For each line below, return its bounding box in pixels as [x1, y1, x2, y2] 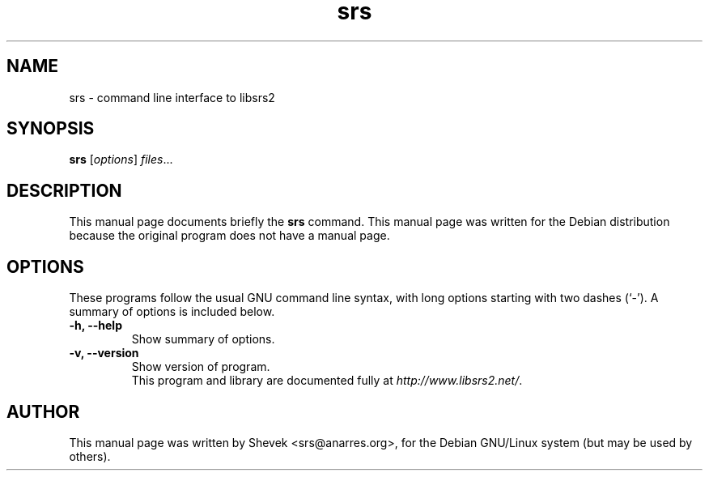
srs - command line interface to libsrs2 [69, 90, 275, 104]
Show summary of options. [131, 332, 275, 347]
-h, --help [69, 318, 122, 333]
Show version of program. [131, 360, 270, 374]
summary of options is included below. [69, 305, 275, 319]
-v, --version [69, 346, 139, 360]
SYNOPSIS [6, 118, 95, 139]
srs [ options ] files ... [69, 152, 173, 167]
